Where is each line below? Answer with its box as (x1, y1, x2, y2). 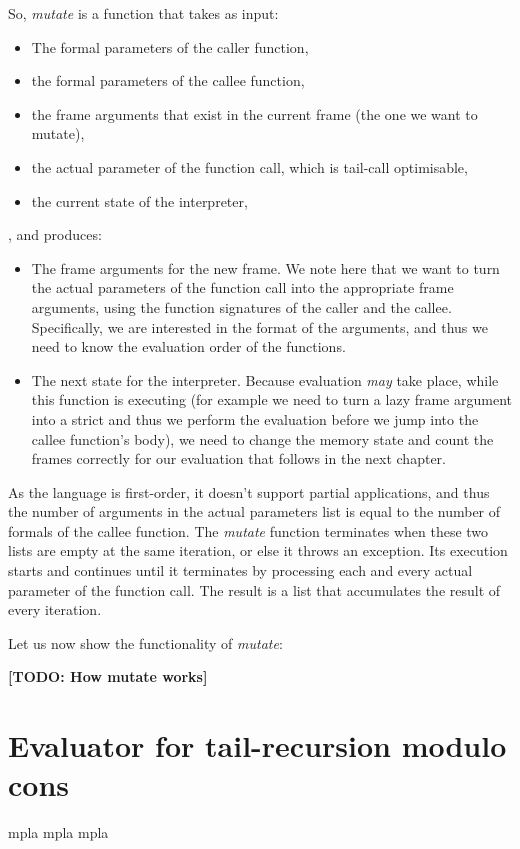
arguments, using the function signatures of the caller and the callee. (31, 296, 452, 317)
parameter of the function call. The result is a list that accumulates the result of (8, 579, 501, 600)
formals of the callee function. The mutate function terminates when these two (8, 520, 489, 541)
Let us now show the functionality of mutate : (8, 632, 283, 653)
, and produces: (8, 224, 102, 245)
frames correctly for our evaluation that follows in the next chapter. (31, 448, 446, 469)
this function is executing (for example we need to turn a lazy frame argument (31, 389, 512, 410)
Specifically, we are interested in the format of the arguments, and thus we (31, 316, 488, 337)
